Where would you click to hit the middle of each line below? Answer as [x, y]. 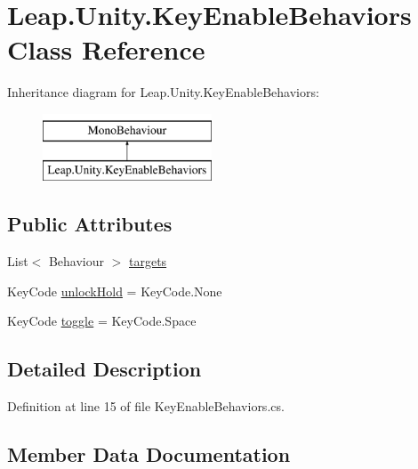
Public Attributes [90, 224]
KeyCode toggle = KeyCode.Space [102, 321]
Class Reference [106, 49]
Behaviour [76, 261]
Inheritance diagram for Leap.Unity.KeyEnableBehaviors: [163, 92]
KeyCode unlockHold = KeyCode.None [115, 291]
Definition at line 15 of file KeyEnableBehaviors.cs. [146, 406]
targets [148, 261]
